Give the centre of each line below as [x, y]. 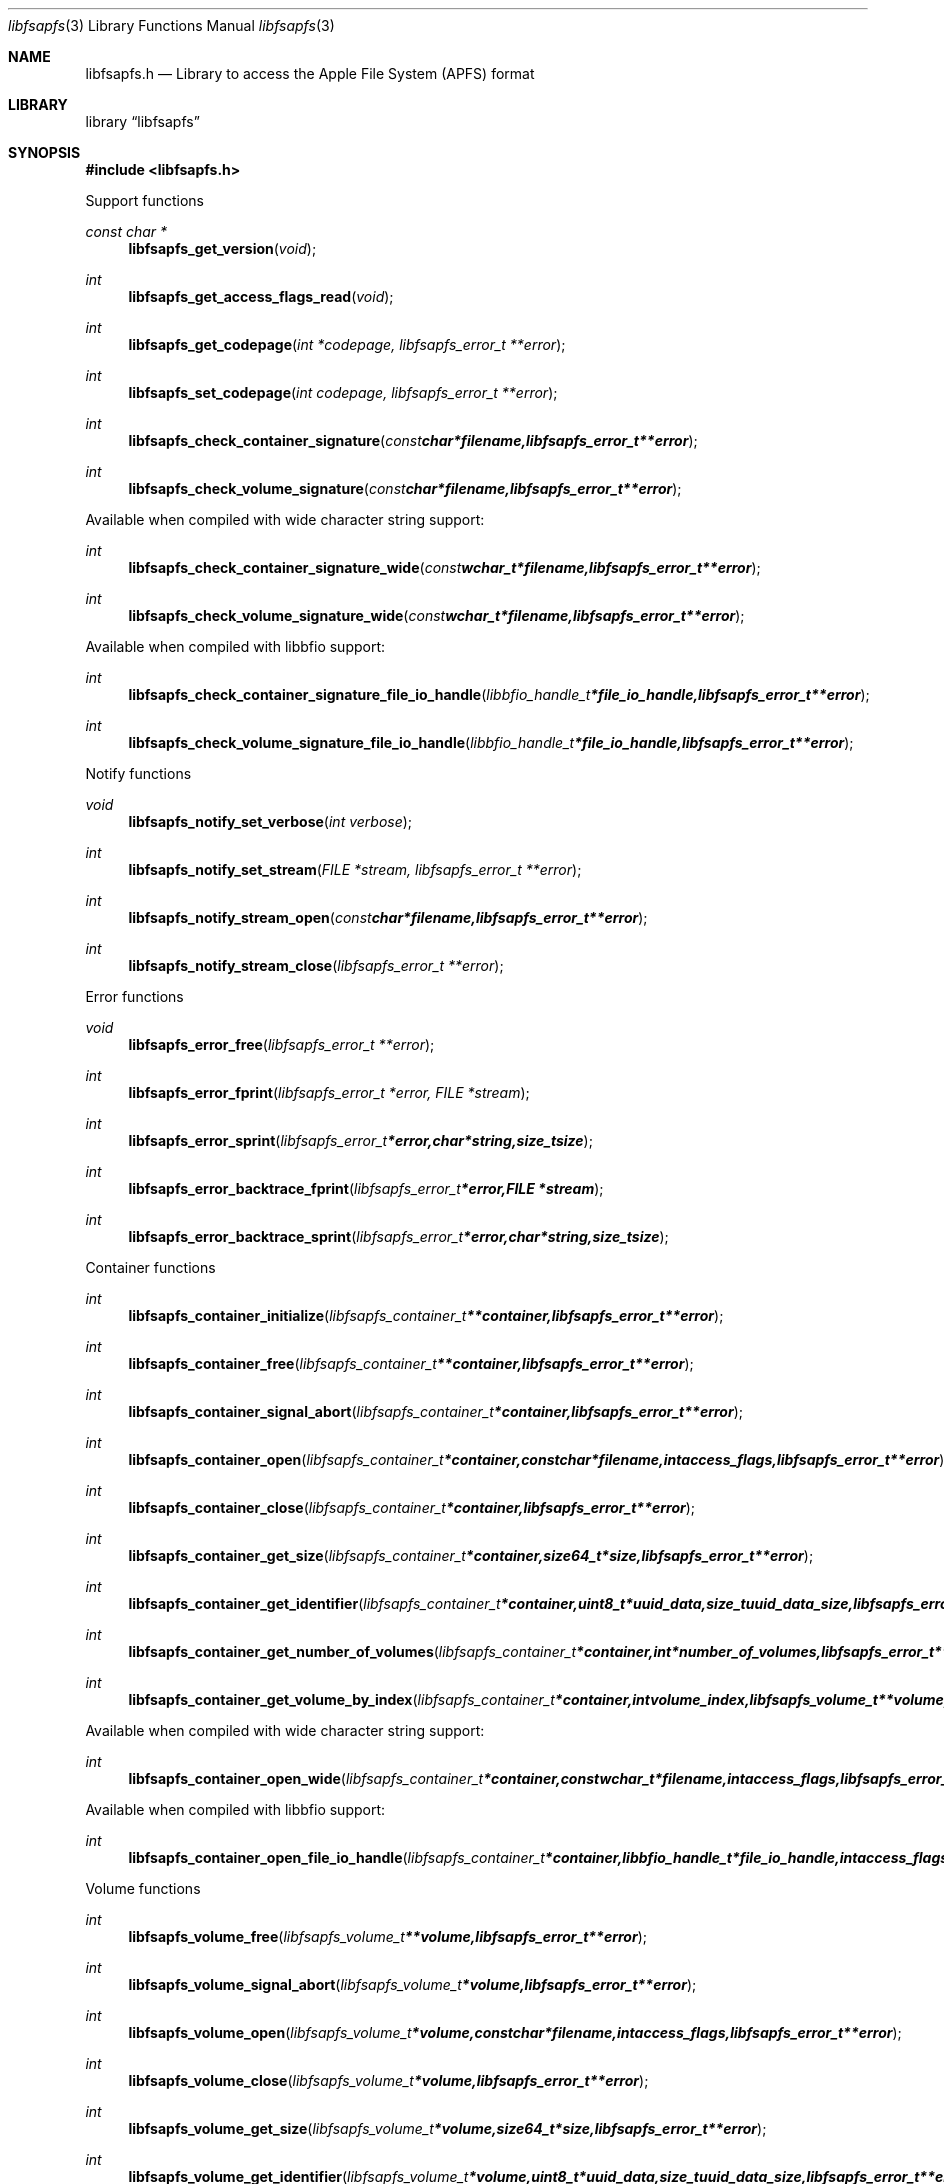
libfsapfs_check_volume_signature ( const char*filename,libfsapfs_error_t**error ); [405, 488]
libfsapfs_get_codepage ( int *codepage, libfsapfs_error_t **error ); [347, 344]
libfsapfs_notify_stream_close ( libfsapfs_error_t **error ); [316, 965]
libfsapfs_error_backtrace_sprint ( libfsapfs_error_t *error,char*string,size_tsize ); [398, 1236]
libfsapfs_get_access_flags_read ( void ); [261, 296]
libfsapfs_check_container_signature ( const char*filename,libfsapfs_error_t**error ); [413, 440]
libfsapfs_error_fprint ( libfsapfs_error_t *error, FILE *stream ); [329, 1092]
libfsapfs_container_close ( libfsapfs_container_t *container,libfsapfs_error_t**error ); [412, 1507]
